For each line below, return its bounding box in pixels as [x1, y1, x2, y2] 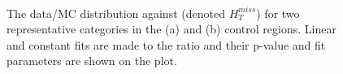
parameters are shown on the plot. [7, 52, 177, 69]
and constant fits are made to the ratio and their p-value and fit [7, 36, 326, 53]
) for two [256, 4, 300, 21]
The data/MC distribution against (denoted [7, 4, 225, 21]
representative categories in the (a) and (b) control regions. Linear [7, 20, 336, 37]
